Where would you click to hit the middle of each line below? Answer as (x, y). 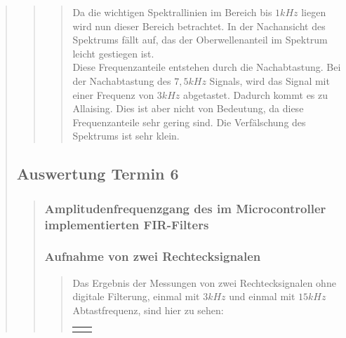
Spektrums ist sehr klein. (126, 136)
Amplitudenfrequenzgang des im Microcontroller (185, 208)
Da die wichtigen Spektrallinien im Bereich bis (172, 12)
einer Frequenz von (113, 94)
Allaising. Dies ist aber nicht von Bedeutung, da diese (188, 108)
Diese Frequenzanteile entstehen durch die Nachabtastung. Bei (207, 67)
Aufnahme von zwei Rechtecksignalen (153, 256)
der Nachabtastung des (122, 80)
